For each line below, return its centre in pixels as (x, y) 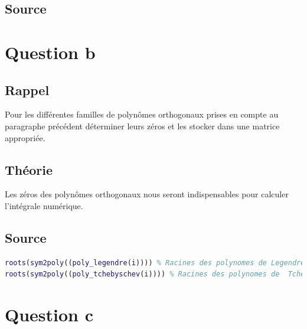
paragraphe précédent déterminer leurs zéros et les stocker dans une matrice (142, 126)
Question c (49, 315)
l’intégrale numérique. (44, 205)
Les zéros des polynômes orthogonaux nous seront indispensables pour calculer (147, 194)
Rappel (27, 89)
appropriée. (25, 137)
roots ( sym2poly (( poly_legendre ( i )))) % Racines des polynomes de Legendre (155, 263)
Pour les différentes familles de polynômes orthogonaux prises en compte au (142, 114)
